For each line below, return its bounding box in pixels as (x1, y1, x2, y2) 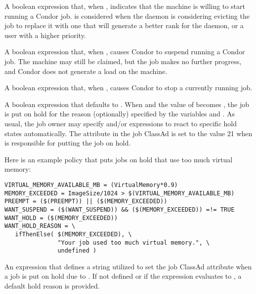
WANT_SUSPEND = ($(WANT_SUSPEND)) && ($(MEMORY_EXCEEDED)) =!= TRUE (4, 206, 235, 213)
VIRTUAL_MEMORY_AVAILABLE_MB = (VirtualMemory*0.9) (4, 181, 178, 188)
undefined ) (57, 247, 97, 255)
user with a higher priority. (4, 30, 86, 40)
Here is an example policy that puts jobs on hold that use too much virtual (4, 154, 233, 164)
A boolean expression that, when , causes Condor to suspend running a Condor (4, 46, 245, 57)
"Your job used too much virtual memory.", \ (57, 239, 210, 246)
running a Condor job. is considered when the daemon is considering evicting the (4, 10, 250, 21)
